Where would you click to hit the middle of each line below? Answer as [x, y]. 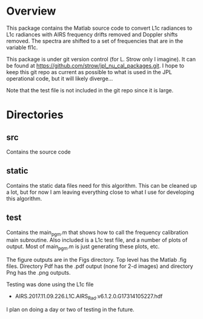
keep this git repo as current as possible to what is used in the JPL [89, 72]
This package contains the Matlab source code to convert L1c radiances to [99, 28]
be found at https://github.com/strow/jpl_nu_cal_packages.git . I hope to [95, 66]
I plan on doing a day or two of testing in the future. [70, 309]
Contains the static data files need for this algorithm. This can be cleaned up [101, 185]
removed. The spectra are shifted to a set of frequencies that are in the [95, 41]
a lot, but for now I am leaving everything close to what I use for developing [100, 192]
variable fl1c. [22, 47]
